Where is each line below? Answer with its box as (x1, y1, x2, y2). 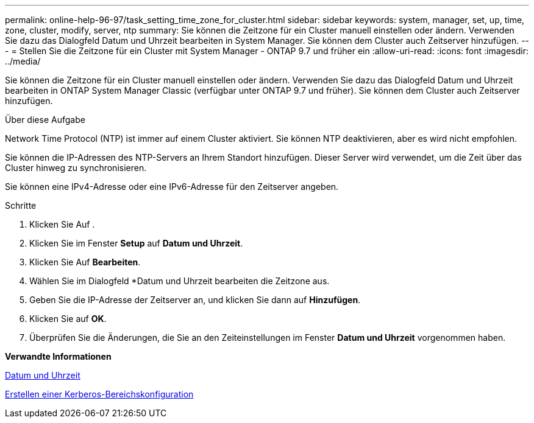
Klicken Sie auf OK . (29, 313, 107, 324)
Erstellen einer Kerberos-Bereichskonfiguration (5, 389, 194, 399)
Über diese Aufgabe (5, 114, 85, 125)
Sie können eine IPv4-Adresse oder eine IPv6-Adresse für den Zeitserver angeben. (5, 181, 339, 192)
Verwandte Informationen (5, 351, 112, 362)
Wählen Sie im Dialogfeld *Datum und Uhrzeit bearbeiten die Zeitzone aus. (29, 276, 330, 286)
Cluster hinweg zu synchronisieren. (5, 163, 147, 173)
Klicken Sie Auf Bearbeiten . (29, 257, 141, 267)
